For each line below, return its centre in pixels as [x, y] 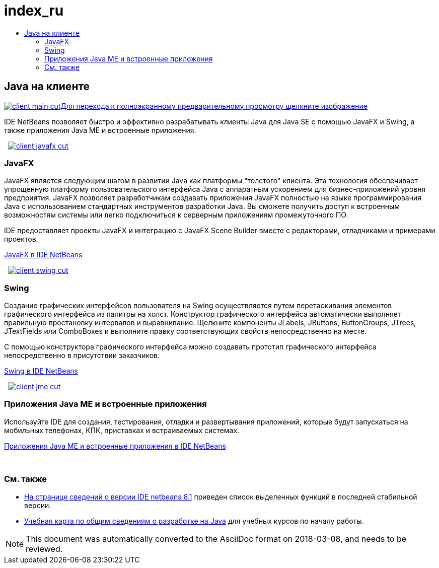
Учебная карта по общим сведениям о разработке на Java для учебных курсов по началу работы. [194, 521]
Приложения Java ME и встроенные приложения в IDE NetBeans [115, 446]
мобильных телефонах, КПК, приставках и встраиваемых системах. [122, 430]
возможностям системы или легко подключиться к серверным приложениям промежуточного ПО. [176, 215]
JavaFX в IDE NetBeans [43, 255]
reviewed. [44, 549]
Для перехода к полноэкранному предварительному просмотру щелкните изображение [214, 106]
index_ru [34, 11]
